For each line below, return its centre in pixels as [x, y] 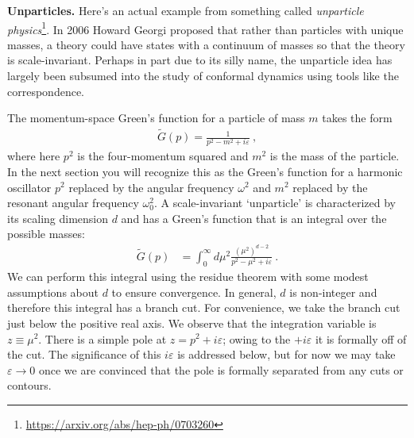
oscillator [29, 187]
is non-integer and [333, 292]
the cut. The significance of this [84, 354]
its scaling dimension [58, 218]
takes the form [357, 118]
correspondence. [46, 91]
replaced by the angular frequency [151, 187]
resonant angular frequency [73, 203]
